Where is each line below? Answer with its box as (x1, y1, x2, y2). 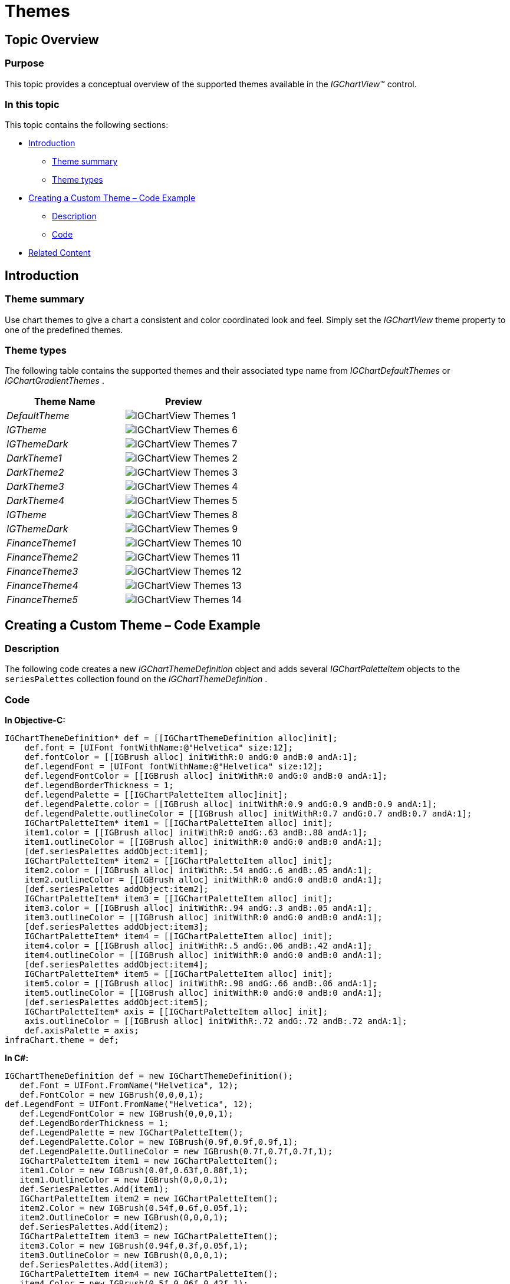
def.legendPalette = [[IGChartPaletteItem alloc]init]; (24, 790, 288, 800)
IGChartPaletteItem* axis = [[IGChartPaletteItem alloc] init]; (24, 1007, 328, 1017)
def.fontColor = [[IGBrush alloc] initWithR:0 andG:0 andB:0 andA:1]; (24, 752, 358, 762)
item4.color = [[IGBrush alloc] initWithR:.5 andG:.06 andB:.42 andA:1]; (24, 941, 373, 951)
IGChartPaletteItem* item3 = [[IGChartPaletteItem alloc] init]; (24, 894, 333, 904)
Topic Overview (5, 32, 99, 47)
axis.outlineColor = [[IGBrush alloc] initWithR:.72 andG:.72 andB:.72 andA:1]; (24, 1016, 407, 1026)
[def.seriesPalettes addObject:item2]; (24, 884, 209, 894)
